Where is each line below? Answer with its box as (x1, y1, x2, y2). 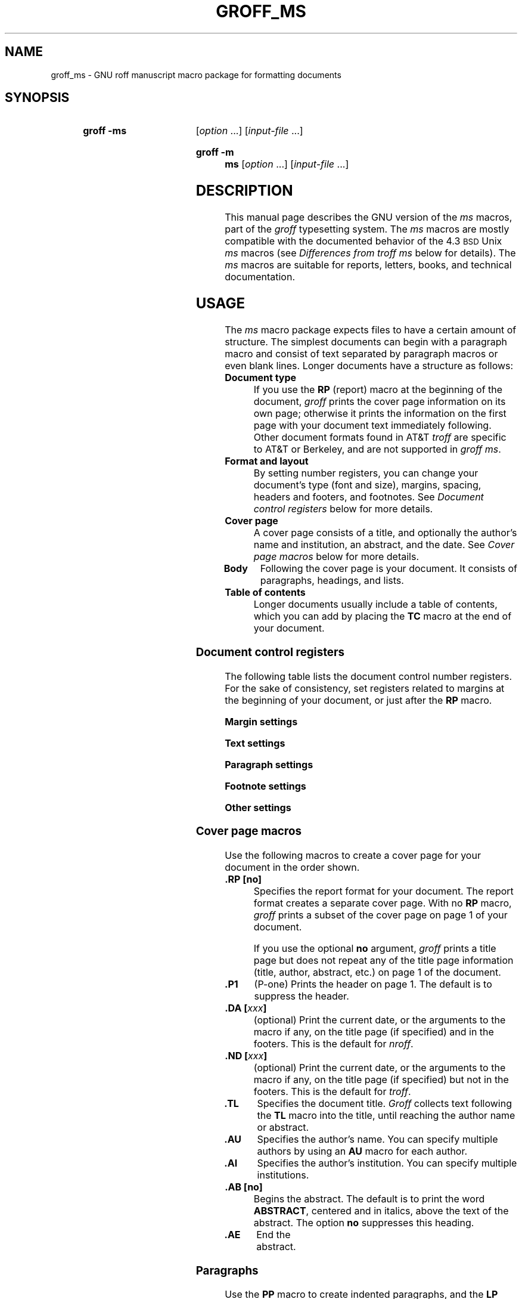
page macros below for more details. (253, 550, 420, 563)
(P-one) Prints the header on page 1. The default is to (254, 978, 492, 990)
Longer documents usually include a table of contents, (253, 598, 498, 611)
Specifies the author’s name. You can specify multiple (257, 1133, 498, 1145)
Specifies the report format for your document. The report (253, 884, 514, 897)
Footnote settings (225, 780, 306, 792)
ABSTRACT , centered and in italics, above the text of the (253, 1204, 509, 1217)
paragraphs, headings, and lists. (260, 574, 404, 587)
